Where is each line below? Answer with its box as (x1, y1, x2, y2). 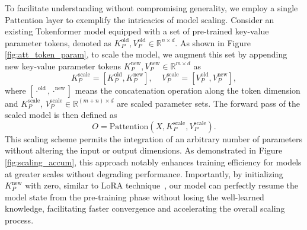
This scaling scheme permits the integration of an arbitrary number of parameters (5, 132, 302, 145)
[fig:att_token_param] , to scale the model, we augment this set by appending (5, 48, 287, 60)
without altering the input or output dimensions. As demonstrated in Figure (5, 144, 283, 156)
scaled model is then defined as (5, 108, 117, 121)
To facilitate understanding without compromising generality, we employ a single (5, 2, 298, 14)
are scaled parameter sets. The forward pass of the (117, 97, 300, 109)
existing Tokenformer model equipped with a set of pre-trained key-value (5, 25, 269, 37)
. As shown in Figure (175, 36, 251, 49)
